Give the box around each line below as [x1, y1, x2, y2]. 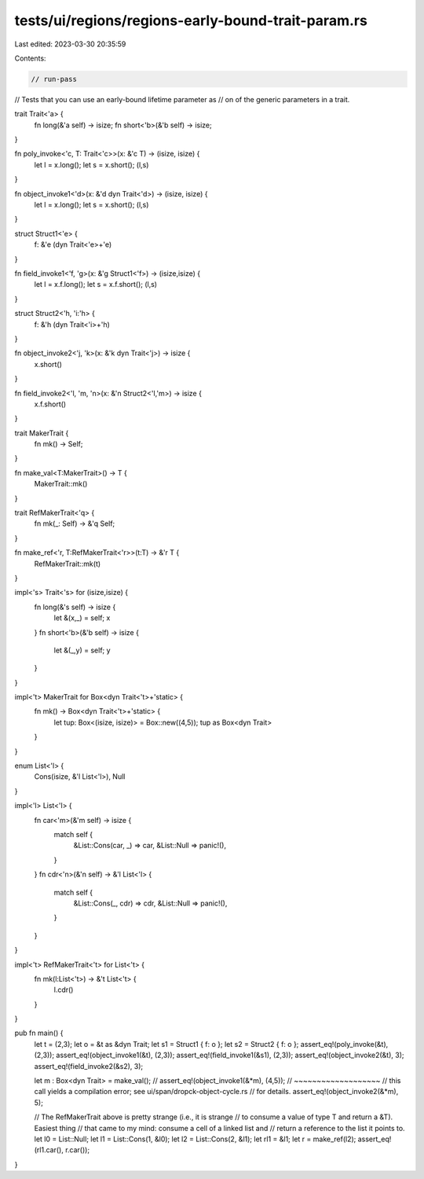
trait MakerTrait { [14, 428, 69, 438]
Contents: [14, 53, 46, 63]
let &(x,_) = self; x [53, 613, 111, 623]
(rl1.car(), [34, 1145, 64, 1155]
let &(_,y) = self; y [53, 645, 111, 655]
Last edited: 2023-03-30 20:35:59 [14, 39, 126, 49]
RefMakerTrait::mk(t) [34, 559, 101, 568]
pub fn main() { [14, 1028, 64, 1038]
